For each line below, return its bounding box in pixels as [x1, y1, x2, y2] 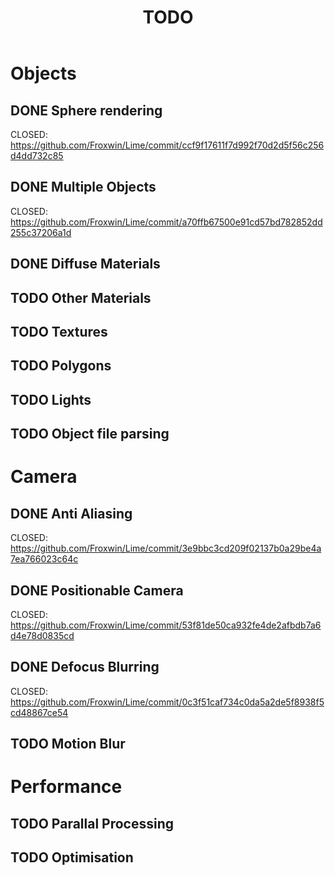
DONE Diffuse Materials [10, 256, 161, 273]
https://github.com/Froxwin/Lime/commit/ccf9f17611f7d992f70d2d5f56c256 [10, 139, 325, 151]
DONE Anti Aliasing [10, 505, 133, 522]
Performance [10, 776, 123, 798]
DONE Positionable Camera [10, 582, 184, 599]
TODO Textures [10, 323, 108, 340]
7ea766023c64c [10, 553, 79, 565]
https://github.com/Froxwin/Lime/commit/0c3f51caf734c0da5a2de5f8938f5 [10, 696, 325, 708]
